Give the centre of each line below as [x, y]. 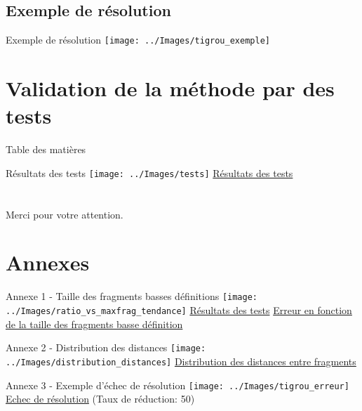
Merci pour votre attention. [65, 214]
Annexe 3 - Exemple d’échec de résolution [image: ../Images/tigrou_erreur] [177, 385]
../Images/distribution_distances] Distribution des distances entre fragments [181, 361]
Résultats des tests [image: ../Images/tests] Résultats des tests [149, 172]
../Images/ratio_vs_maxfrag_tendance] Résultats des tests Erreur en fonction [179, 309]
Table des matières [46, 149]
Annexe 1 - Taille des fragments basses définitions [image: [132, 296]
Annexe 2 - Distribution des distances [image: [106, 347]
